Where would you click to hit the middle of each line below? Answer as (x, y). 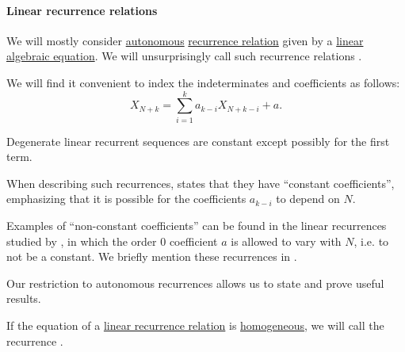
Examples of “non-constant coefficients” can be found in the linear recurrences (197, 226)
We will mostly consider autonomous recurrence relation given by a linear (185, 40)
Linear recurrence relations (82, 10)
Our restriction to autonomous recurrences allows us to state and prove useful (195, 283)
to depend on (308, 199)
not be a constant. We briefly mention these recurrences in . (152, 256)
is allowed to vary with (286, 241)
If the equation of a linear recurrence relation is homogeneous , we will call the (195, 325)
